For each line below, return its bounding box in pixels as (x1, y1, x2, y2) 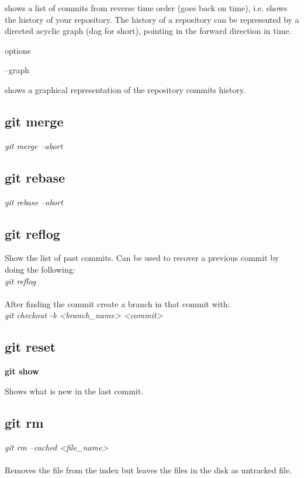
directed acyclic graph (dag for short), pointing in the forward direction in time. (5, 25, 292, 37)
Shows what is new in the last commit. (5, 384, 144, 397)
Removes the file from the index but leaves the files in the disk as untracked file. (5, 463, 292, 476)
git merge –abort (5, 139, 63, 152)
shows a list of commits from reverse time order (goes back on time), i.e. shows (5, 2, 288, 13)
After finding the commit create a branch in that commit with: (5, 297, 230, 310)
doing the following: (5, 263, 75, 275)
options (5, 44, 31, 56)
